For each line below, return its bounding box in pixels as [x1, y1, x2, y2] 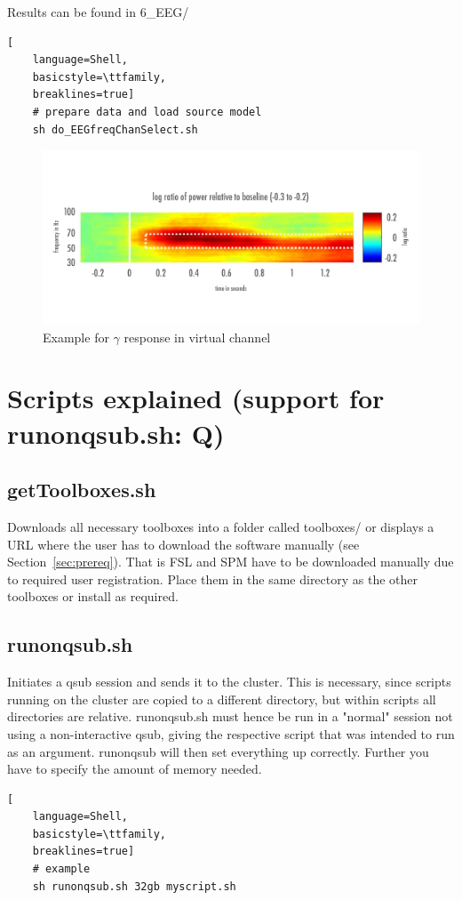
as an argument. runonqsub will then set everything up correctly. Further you [7, 742, 429, 760]
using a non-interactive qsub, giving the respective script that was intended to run [7, 724, 455, 743]
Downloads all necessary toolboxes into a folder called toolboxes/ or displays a [7, 517, 434, 535]
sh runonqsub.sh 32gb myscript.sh [32, 880, 236, 893]
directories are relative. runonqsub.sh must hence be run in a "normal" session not [7, 707, 453, 726]
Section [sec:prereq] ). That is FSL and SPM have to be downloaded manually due [7, 552, 454, 571]
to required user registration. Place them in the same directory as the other [7, 569, 418, 588]
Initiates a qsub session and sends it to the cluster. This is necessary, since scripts [7, 672, 451, 691]
